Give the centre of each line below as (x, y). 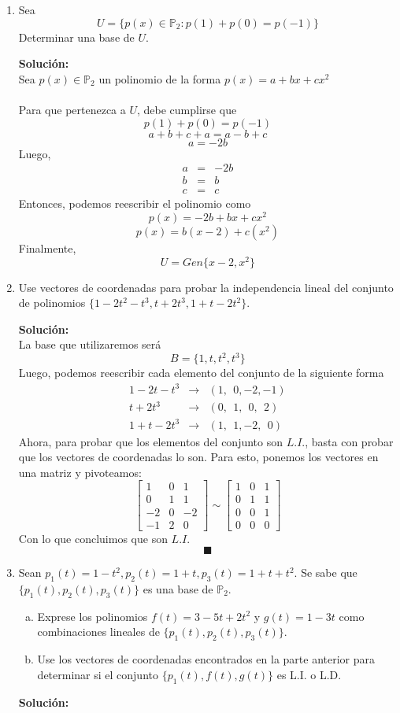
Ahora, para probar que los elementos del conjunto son (151, 441)
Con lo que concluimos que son (93, 538)
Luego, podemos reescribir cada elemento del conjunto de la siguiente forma (201, 373)
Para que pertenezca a (72, 109)
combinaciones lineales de (98, 632)
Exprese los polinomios (93, 616)
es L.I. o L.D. (309, 674)
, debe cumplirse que (187, 109)
